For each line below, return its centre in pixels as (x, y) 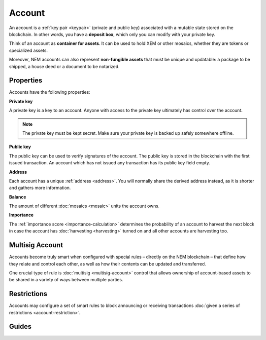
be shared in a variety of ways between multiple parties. (66, 280)
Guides (20, 326)
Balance (18, 197)
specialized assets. (29, 50)
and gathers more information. (40, 188)
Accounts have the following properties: (50, 92)
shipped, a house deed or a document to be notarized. (65, 66)
